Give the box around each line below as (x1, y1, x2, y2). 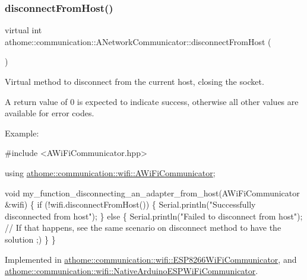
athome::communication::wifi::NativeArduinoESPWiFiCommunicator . (5, 265, 258, 277)
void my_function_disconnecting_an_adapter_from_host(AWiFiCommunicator (5, 186, 300, 199)
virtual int (5, 24, 42, 36)
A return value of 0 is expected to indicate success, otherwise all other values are (5, 95, 299, 107)
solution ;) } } (5, 233, 56, 245)
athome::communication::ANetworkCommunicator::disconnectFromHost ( (5, 35, 271, 47)
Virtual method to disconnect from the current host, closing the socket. (5, 75, 264, 87)
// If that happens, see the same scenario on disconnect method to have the (5, 221, 281, 234)
